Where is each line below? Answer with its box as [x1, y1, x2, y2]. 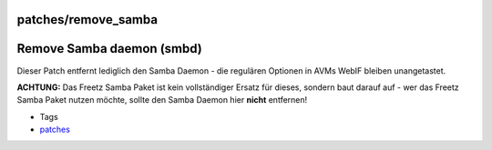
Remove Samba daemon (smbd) [16, 41, 202, 56]
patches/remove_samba [16, 12, 159, 27]
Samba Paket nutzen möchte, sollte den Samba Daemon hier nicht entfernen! [16, 95, 308, 105]
